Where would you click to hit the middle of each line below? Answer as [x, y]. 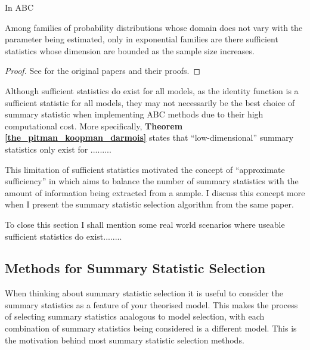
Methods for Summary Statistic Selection [135, 268]
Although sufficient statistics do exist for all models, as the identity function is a [152, 90]
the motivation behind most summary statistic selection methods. [125, 340]
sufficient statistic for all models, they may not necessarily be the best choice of [150, 102]
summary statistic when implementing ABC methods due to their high [134, 114]
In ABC [19, 7]
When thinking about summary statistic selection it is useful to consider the [144, 293]
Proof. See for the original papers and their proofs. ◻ [103, 71]
